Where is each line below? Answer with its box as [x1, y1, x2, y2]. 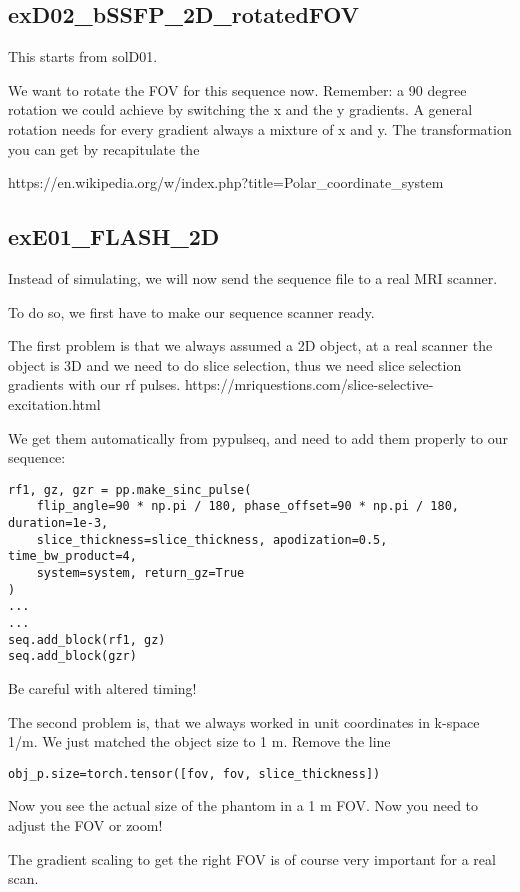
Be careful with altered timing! [8, 677, 197, 698]
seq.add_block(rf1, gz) [8, 632, 166, 647]
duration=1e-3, [8, 516, 109, 531]
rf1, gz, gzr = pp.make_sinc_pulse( [8, 482, 252, 497]
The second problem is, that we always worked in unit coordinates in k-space [8, 711, 480, 732]
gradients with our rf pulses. [8, 374, 181, 395]
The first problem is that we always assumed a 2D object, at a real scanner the [8, 335, 493, 356]
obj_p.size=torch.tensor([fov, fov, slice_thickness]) [8, 766, 381, 781]
